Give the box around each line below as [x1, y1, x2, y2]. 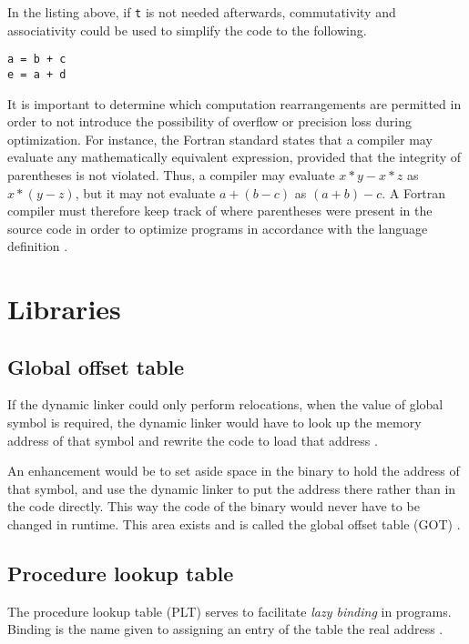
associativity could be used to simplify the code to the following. [7, 20, 367, 39]
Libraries [7, 290, 121, 327]
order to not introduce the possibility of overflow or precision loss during [7, 112, 413, 131]
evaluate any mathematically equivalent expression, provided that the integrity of [7, 147, 462, 166]
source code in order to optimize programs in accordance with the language [7, 218, 428, 237]
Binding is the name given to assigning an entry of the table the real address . [7, 619, 444, 639]
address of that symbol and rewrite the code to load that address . [7, 430, 378, 449]
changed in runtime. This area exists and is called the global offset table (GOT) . [7, 515, 461, 534]
